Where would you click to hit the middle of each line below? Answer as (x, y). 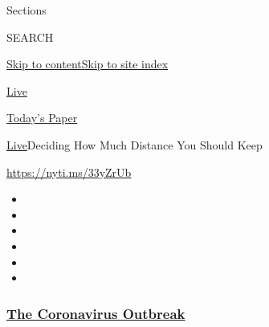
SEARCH (30, 37)
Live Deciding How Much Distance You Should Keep (134, 144)
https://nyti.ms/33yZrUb (69, 172)
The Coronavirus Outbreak (96, 313)
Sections (26, 10)
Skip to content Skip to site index (88, 64)
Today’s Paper (42, 118)
